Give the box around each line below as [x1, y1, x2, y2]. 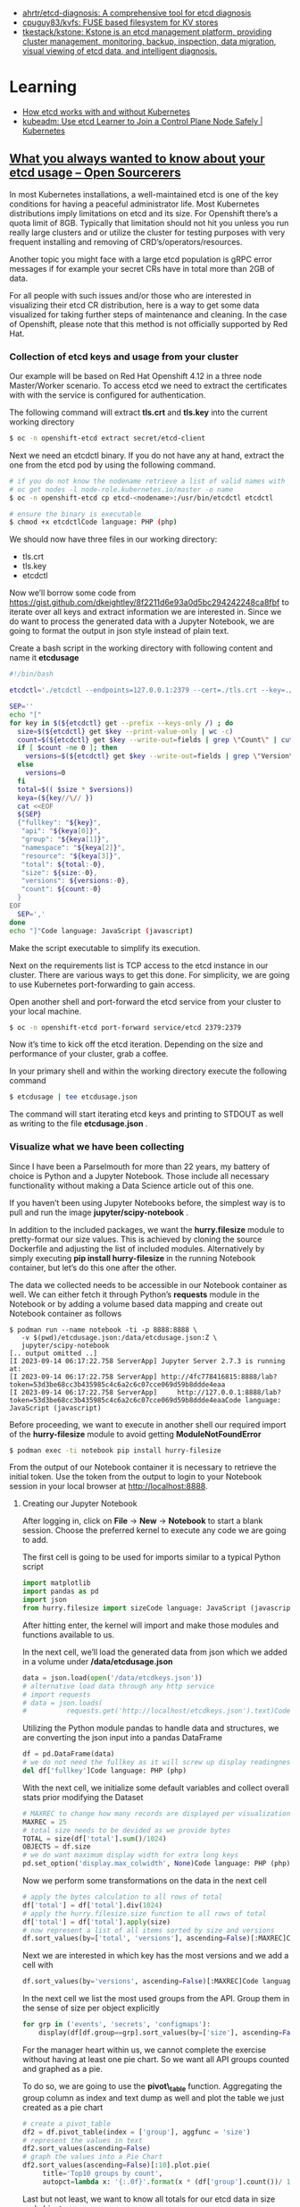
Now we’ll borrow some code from [9, 587, 137, 598]
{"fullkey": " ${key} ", [17, 818, 102, 828]
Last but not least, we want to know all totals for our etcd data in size [21, 2194, 276, 2204]
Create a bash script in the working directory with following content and [9, 643, 274, 653]
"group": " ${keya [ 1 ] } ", [21, 835, 110, 844]
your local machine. [9, 1006, 82, 1016]
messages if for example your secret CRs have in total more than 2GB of [9, 263, 275, 274]
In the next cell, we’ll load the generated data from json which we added [21, 1647, 287, 1657]
